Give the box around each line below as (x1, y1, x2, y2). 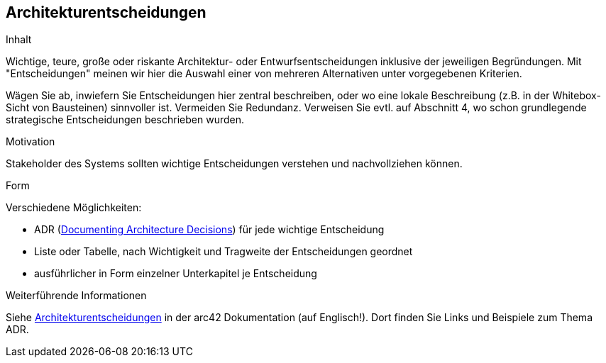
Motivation (6, 135, 55, 148)
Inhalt (6, 33, 32, 46)
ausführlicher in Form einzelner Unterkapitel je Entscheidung (34, 267, 317, 280)
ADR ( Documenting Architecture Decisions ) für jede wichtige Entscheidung (34, 223, 385, 236)
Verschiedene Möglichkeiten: (6, 201, 142, 214)
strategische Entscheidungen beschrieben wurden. (6, 113, 244, 126)
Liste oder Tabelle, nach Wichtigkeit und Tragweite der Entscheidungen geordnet (34, 245, 413, 258)
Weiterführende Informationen (6, 289, 147, 302)
